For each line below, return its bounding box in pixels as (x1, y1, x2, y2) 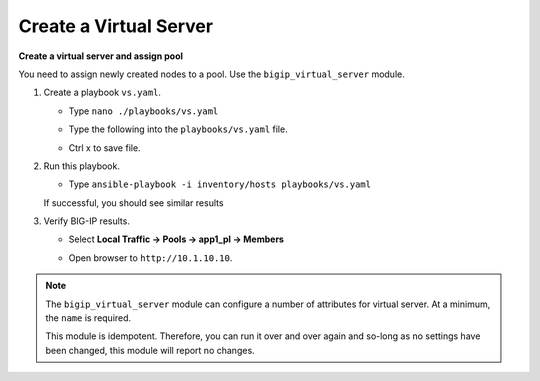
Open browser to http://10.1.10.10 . (68, 251, 233, 264)
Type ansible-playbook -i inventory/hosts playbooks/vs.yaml (68, 178, 372, 190)
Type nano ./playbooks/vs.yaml (68, 105, 219, 117)
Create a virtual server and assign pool (18, 50, 184, 62)
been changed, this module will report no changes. (45, 344, 255, 356)
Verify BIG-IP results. (43, 215, 130, 227)
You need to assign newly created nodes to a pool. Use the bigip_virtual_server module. (18, 68, 405, 80)
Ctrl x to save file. (68, 141, 141, 154)
